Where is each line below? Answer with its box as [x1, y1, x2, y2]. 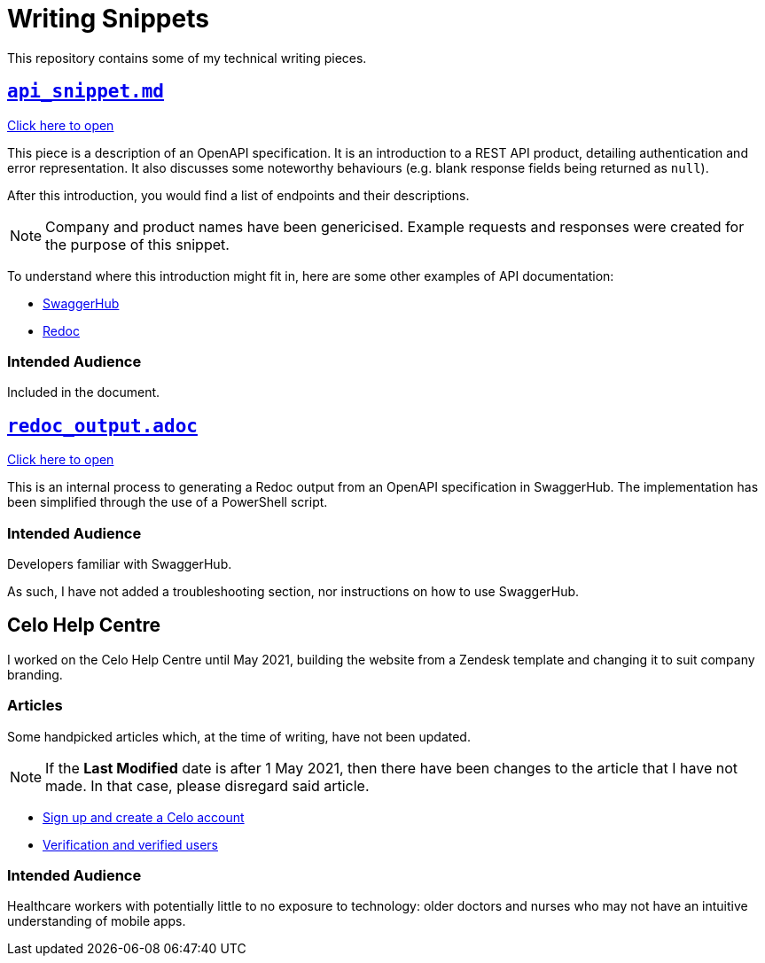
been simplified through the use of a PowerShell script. [7, 494, 328, 510]
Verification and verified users [43, 836, 218, 852]
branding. [7, 666, 63, 682]
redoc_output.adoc [7, 415, 198, 437]
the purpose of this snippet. [45, 235, 230, 253]
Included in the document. [7, 384, 160, 400]
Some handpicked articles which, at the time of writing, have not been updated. [7, 728, 471, 744]
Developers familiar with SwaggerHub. [7, 555, 232, 571]
